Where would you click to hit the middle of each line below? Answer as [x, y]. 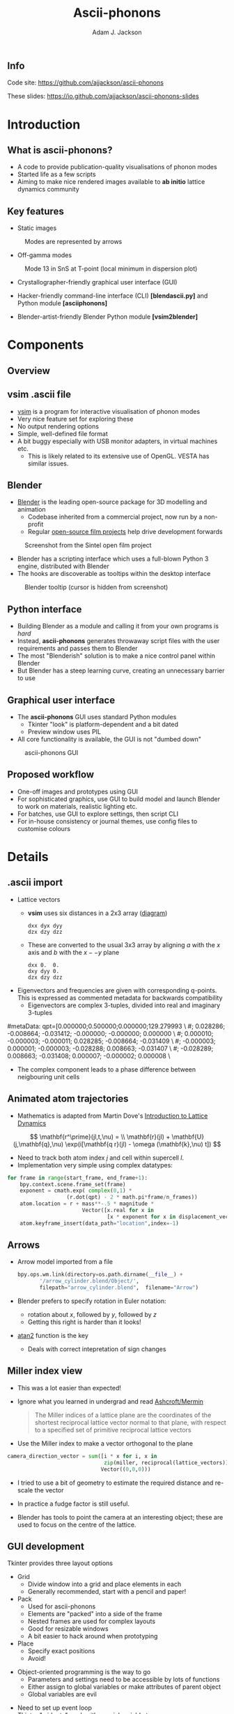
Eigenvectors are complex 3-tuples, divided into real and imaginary [124, 1005]
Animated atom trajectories [68, 1099]
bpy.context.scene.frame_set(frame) [73, 1184]
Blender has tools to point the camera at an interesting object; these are [120, 1517]
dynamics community [48, 189]
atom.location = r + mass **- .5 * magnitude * [87, 1204]
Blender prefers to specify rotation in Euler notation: [92, 1301]
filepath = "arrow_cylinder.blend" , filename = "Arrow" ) [119, 1288]
